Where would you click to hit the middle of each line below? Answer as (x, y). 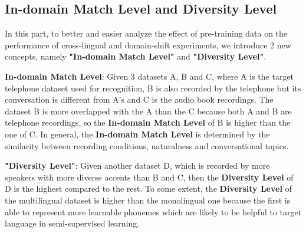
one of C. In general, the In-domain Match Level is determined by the (137, 134)
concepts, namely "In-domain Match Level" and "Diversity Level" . (136, 56)
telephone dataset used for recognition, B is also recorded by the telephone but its (153, 88)
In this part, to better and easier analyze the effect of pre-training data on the (146, 33)
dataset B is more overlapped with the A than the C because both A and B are (148, 111)
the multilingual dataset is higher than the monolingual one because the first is (148, 200)
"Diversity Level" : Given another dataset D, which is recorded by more (137, 165)
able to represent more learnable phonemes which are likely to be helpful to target (153, 211)
